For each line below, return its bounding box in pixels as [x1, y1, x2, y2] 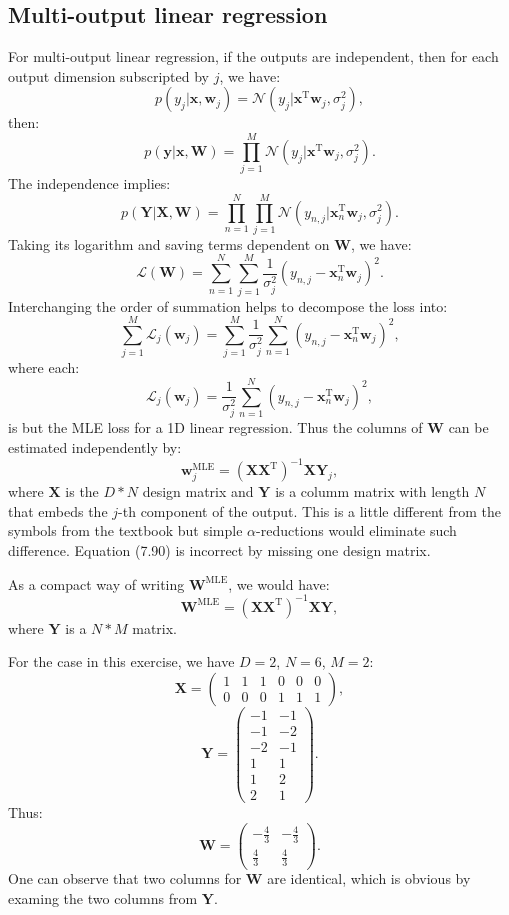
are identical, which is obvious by [267, 868, 471, 889]
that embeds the [8, 500, 108, 521]
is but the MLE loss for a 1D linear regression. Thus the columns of [8, 417, 423, 438]
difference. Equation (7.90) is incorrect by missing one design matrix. [8, 539, 431, 560]
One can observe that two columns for [8, 868, 242, 889]
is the [65, 481, 99, 502]
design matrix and [142, 481, 254, 502]
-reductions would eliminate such [256, 520, 457, 541]
